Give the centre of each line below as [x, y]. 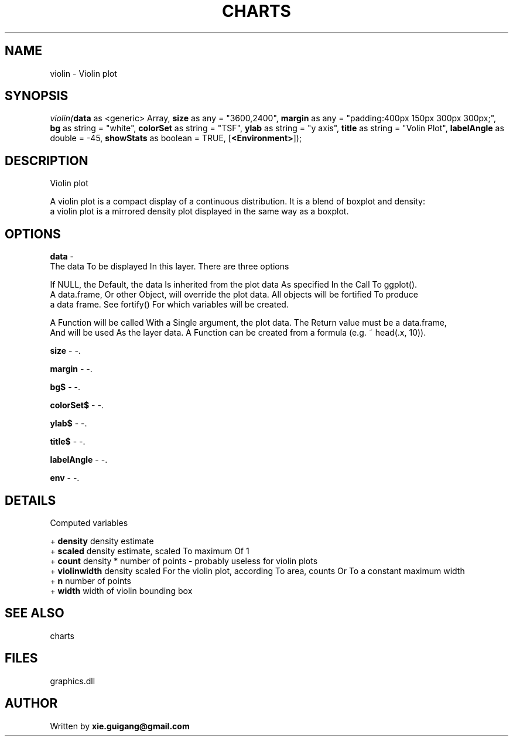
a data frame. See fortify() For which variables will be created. [169, 305]
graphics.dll [73, 681]
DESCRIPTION [47, 161]
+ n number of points [90, 580]
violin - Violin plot [83, 73]
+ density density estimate [102, 541]
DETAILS [30, 500]
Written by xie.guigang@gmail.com [120, 726]
